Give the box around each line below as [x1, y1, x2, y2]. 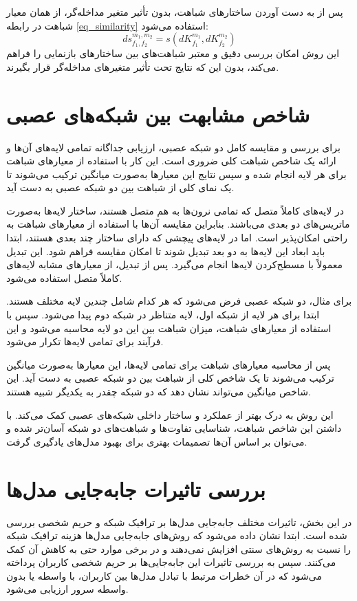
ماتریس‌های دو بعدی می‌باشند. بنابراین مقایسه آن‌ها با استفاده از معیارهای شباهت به [6, 217, 350, 231]
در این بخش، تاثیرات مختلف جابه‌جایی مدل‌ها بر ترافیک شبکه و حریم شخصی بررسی [6, 514, 352, 529]
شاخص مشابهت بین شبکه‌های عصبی [6, 100, 310, 128]
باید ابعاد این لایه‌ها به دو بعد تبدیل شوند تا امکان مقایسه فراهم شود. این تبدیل [6, 243, 325, 258]
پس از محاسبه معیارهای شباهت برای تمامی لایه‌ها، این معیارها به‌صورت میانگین [6, 357, 331, 371]
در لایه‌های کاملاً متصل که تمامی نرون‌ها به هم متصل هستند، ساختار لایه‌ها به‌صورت [6, 203, 344, 217]
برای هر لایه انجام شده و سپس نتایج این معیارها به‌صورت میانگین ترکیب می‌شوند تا [6, 166, 347, 181]
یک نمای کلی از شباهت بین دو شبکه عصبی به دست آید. [6, 180, 235, 195]
